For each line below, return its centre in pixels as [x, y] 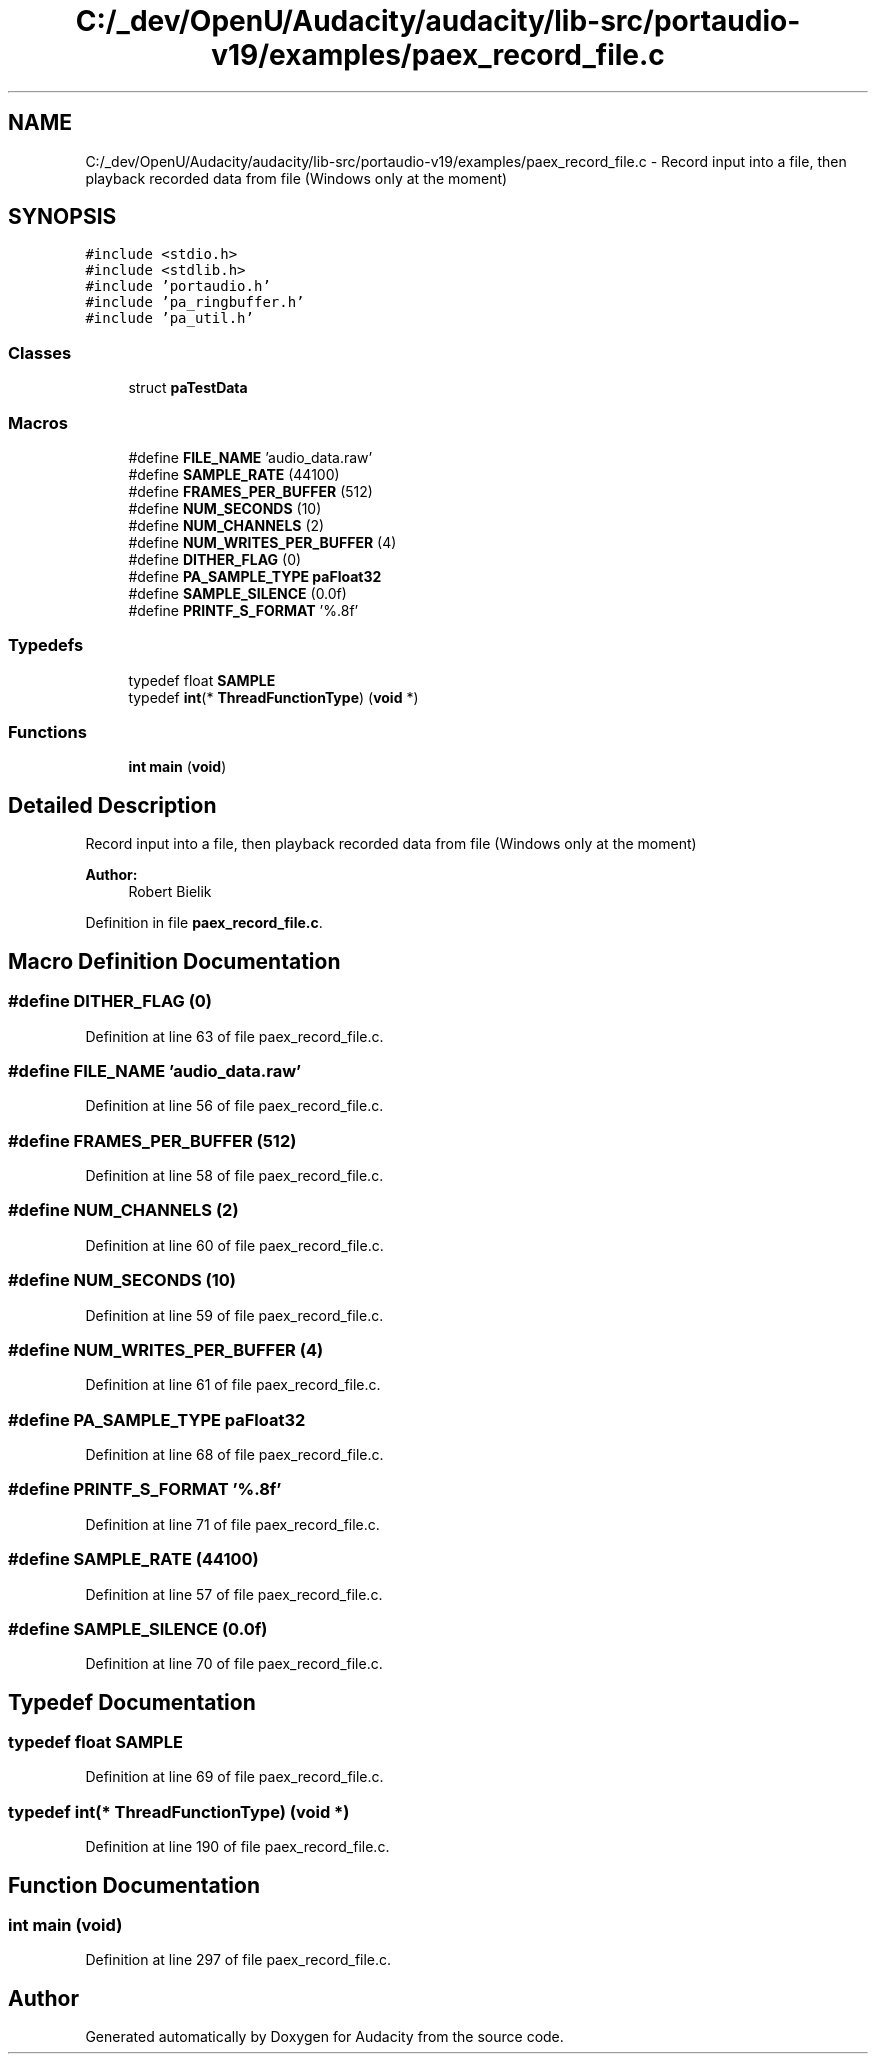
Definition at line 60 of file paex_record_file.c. [234, 1245]
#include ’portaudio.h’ [178, 286]
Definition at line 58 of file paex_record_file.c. [234, 1175]
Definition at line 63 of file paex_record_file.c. [234, 1036]
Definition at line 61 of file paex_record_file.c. [233, 1385]
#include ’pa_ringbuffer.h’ [195, 302]
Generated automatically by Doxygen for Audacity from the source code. [324, 2037]
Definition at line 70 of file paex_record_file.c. [234, 1664]
